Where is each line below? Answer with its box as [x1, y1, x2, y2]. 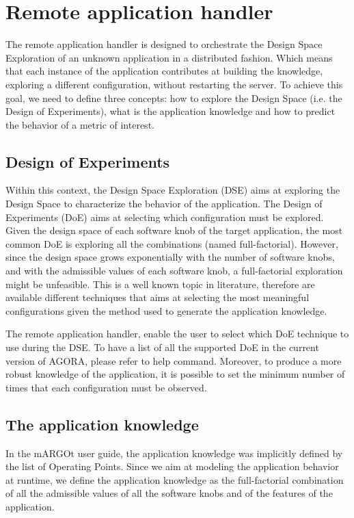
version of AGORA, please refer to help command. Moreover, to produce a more [5, 353, 342, 367]
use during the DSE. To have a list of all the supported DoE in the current [5, 340, 319, 354]
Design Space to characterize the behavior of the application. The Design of [5, 196, 323, 211]
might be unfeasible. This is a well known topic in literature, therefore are [5, 276, 315, 291]
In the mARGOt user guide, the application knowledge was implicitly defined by [5, 445, 343, 460]
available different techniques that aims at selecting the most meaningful [5, 290, 310, 305]
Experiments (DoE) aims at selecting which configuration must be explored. [5, 209, 324, 224]
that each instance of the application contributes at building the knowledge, [5, 64, 323, 78]
